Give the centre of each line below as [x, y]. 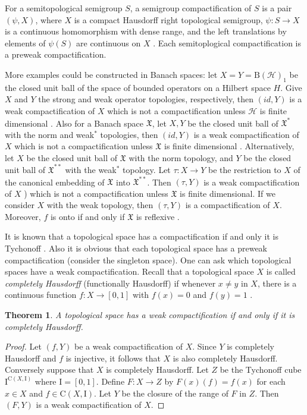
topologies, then [129, 134]
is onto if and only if [87, 216]
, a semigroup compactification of [191, 8]
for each [271, 381]
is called [281, 271]
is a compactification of [228, 205]
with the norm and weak [50, 134]
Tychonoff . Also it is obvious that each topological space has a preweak [136, 248]
